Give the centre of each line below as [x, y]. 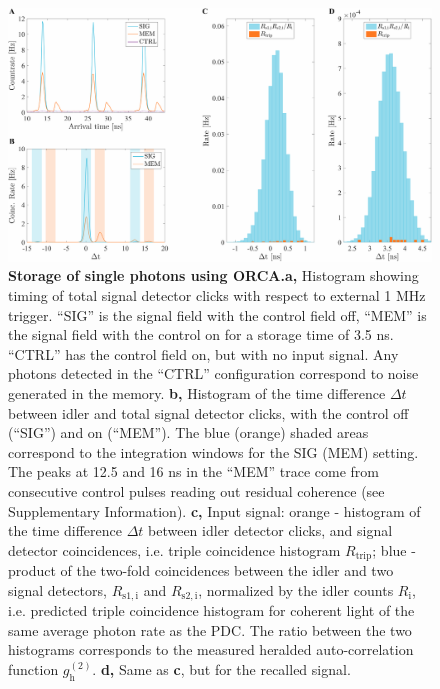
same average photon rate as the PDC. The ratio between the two [210, 629]
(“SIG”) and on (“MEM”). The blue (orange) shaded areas [188, 432]
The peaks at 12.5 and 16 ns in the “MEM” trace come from [193, 471]
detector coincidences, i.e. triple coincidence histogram [174, 549]
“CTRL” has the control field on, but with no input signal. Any [203, 353]
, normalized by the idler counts [296, 589]
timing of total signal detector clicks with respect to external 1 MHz [217, 295]
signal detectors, [57, 589]
